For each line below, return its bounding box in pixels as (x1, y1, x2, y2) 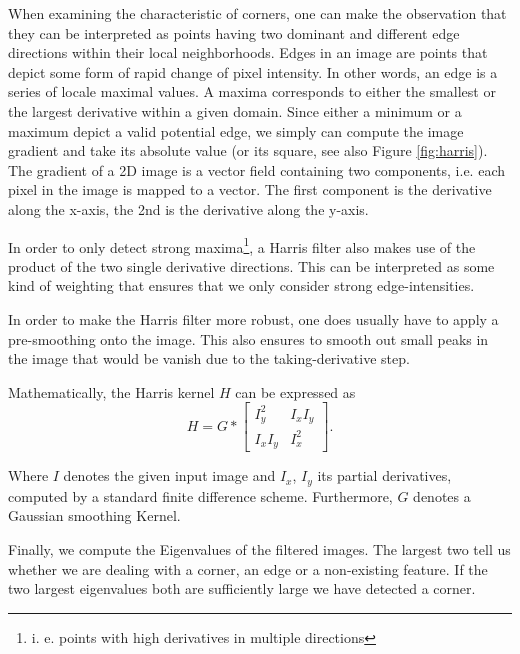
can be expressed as (235, 381, 356, 402)
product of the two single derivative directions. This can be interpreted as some (8, 255, 495, 276)
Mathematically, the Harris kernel (8, 381, 215, 402)
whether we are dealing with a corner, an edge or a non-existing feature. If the (8, 558, 488, 579)
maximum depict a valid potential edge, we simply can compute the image (8, 120, 464, 141)
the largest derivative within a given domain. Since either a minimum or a (8, 100, 462, 121)
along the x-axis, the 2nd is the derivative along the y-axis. (8, 198, 369, 219)
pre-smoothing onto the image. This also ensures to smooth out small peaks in (8, 328, 489, 349)
